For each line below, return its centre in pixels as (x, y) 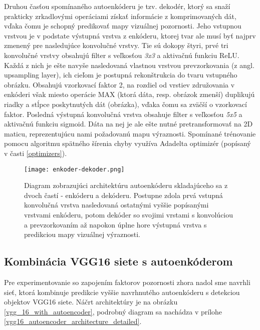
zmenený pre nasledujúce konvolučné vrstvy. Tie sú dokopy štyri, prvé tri (116, 45)
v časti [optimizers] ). (36, 153)
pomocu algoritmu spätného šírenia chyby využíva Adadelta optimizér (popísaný (127, 143)
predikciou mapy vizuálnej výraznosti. (82, 234)
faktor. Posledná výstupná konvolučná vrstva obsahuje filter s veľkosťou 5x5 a (123, 114)
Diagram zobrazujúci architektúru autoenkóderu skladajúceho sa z (126, 185)
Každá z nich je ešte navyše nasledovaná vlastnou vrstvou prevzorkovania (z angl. (129, 65)
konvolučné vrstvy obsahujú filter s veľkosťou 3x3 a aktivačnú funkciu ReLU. (122, 55)
